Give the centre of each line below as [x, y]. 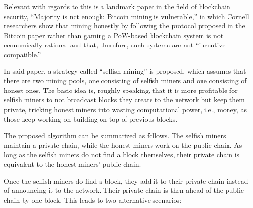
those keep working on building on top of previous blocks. [91, 119]
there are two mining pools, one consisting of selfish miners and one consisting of [125, 81]
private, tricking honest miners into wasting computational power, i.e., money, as [126, 109]
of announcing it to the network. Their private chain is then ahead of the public [124, 190]
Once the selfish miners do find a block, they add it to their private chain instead [126, 180]
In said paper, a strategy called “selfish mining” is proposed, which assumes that [125, 71]
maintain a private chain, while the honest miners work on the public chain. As [123, 145]
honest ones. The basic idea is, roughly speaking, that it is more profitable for [121, 90]
